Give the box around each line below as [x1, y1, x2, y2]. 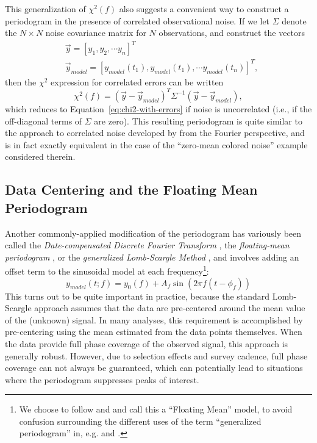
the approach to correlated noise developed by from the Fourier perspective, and [5, 126, 305, 139]
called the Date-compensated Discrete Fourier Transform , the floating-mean [5, 239, 290, 251]
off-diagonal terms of [5, 114, 82, 127]
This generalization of [5, 2, 86, 15]
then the [5, 75, 37, 88]
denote [282, 14, 307, 27]
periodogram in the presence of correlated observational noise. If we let [5, 14, 270, 27]
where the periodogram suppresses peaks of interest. [5, 373, 199, 386]
